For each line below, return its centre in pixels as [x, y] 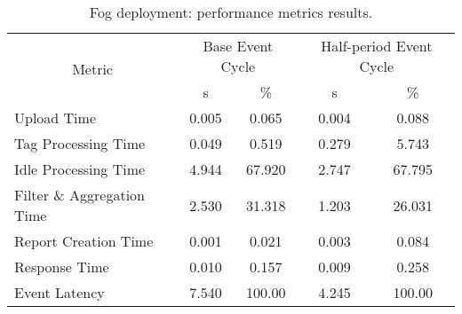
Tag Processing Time [80, 143]
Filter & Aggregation [80, 195]
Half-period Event [377, 46]
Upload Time [56, 118]
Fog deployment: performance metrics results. [231, 12]
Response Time [62, 267]
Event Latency [60, 292]
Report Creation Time [84, 241]
